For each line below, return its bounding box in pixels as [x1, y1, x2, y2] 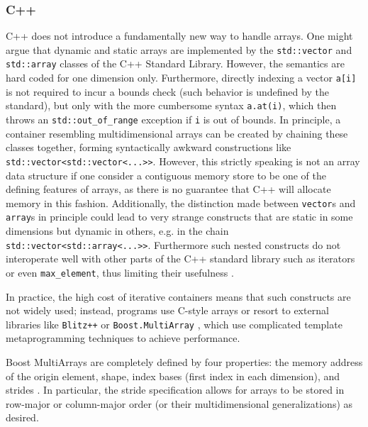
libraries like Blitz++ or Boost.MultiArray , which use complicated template [6, 316, 342, 331]
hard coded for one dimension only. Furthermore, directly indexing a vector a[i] [6, 70, 357, 85]
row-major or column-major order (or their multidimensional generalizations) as [6, 396, 353, 411]
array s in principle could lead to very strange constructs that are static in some [6, 209, 353, 224]
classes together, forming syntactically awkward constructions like [6, 140, 291, 155]
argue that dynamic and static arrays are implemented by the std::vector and [6, 42, 352, 57]
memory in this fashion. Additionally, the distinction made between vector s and [6, 195, 356, 210]
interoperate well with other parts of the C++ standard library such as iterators [6, 251, 355, 266]
